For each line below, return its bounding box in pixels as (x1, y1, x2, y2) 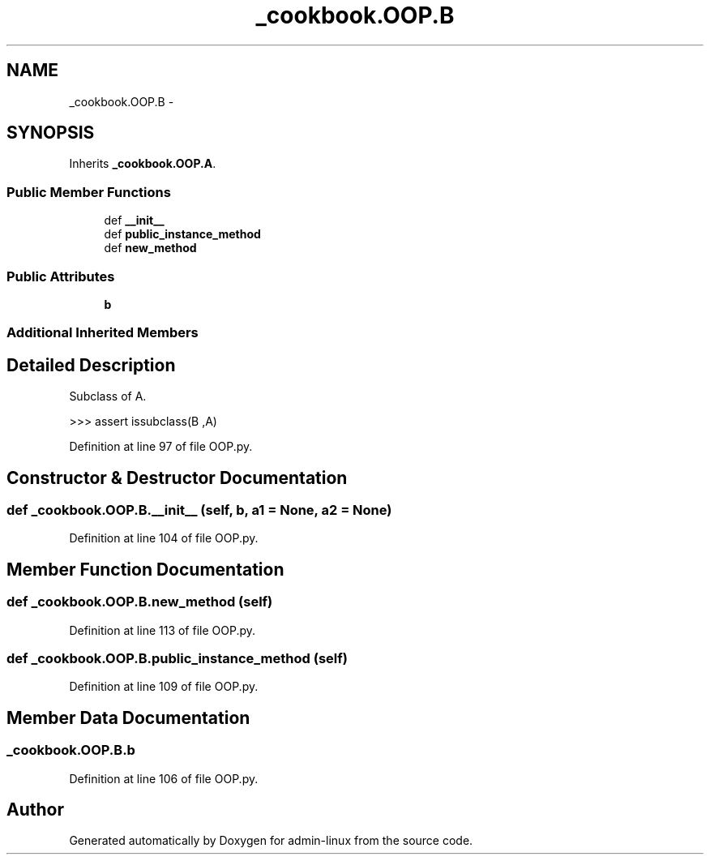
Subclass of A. (69, 389, 147, 404)
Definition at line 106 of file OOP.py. (69, 771, 259, 786)
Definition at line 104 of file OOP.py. (69, 531, 259, 546)
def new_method (104, 241, 197, 255)
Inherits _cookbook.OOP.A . (69, 156, 216, 171)
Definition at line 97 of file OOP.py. (69, 439, 253, 454)
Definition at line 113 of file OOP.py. (69, 623, 256, 637)
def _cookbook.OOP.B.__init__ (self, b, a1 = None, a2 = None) (6, 502, 392, 518)
